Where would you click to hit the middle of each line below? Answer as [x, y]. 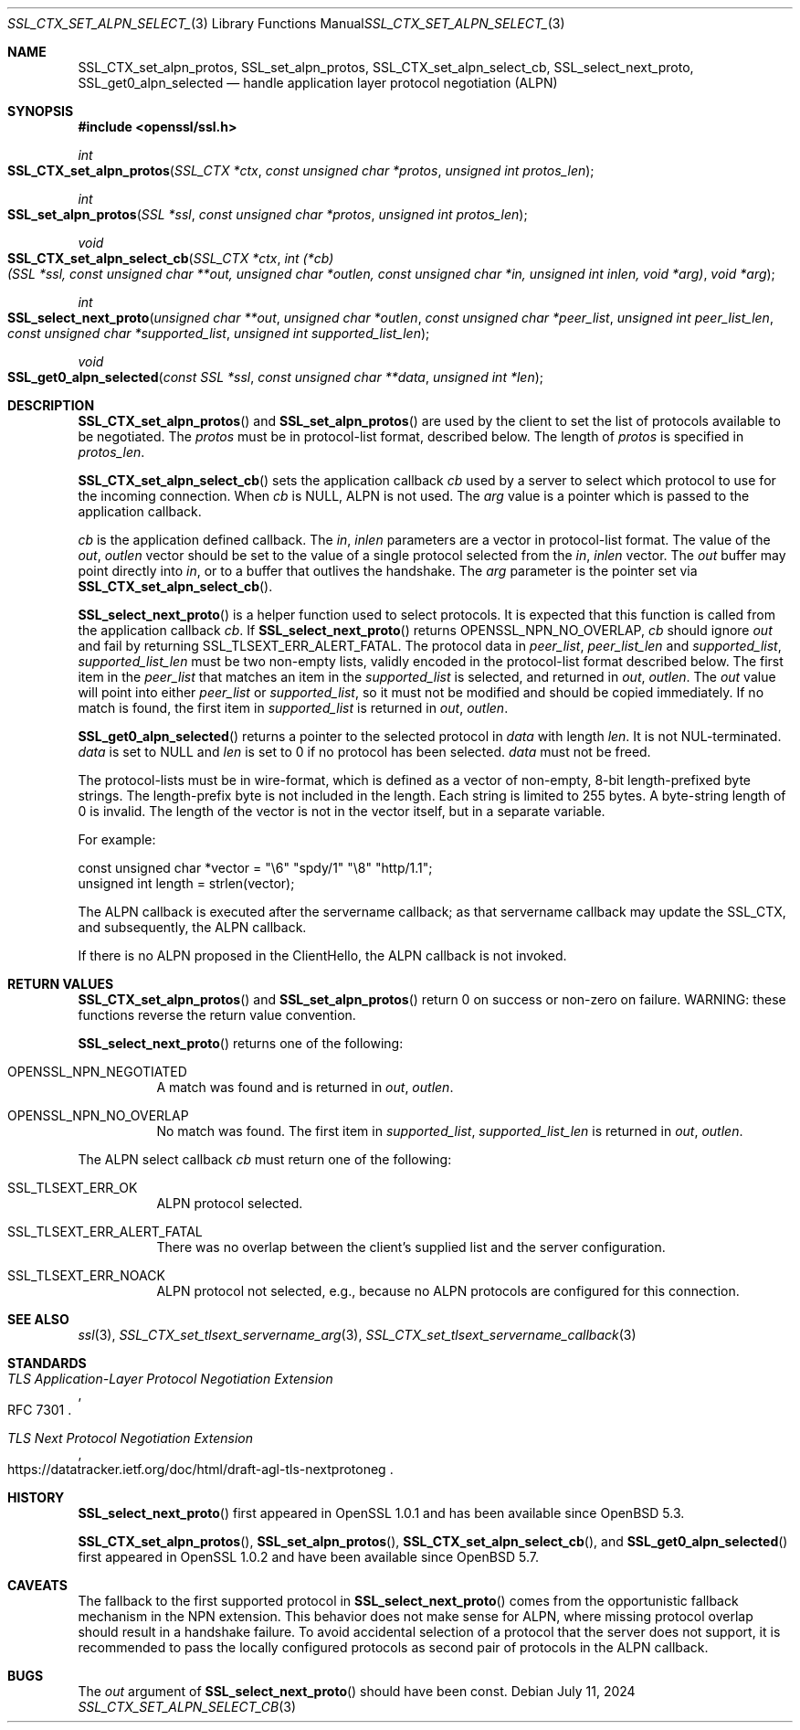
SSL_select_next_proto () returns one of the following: [241, 1043]
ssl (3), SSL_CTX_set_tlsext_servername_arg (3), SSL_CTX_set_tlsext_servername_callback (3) [357, 1335]
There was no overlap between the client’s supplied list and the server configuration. [411, 1247]
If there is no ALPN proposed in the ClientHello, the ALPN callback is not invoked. [322, 955]
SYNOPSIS [41, 111]
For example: [117, 839]
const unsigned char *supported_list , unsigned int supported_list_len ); [219, 333]
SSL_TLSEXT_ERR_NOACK [86, 1275]
